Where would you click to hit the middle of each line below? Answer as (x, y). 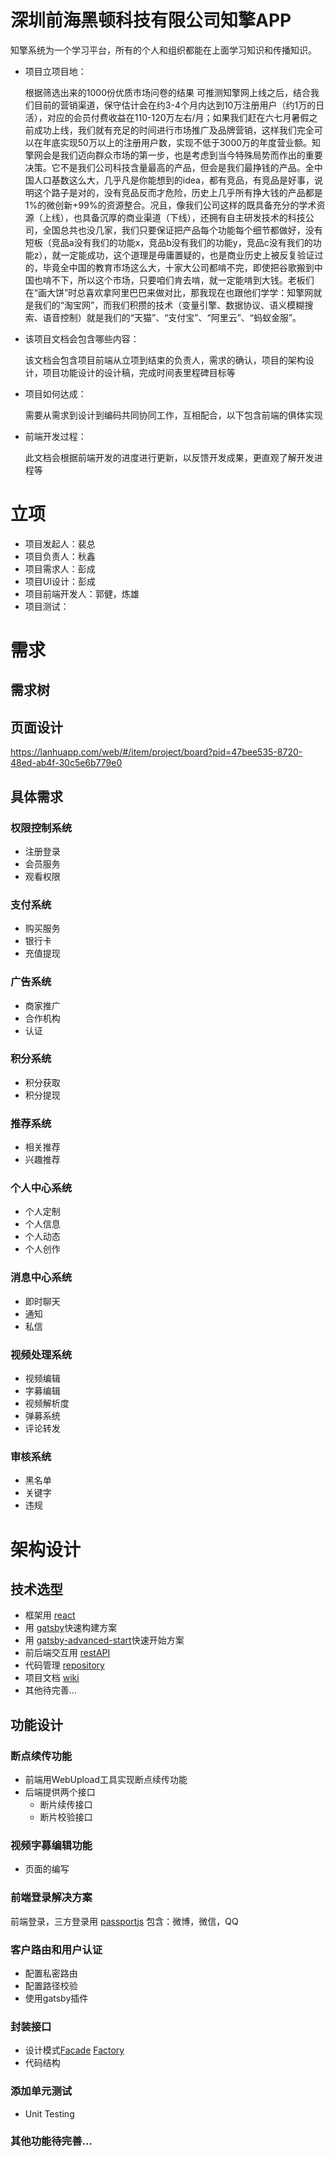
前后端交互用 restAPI (67, 1653)
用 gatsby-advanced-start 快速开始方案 (104, 1640)
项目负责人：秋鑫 (60, 556)
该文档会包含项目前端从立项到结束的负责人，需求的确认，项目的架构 (165, 360)
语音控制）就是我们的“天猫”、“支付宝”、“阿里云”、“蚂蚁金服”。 (172, 317)
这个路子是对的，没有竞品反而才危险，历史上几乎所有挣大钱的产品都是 (178, 192)
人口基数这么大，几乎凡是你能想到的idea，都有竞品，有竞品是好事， (174, 180)
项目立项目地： (55, 71)
